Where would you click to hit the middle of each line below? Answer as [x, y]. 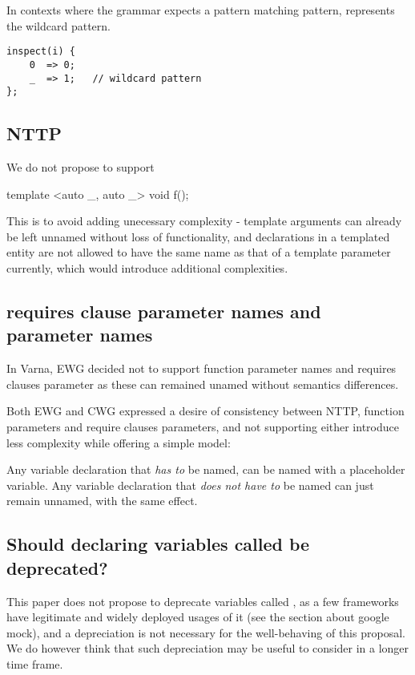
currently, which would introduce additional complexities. [147, 267]
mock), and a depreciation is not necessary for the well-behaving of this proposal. [206, 632]
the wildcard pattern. [58, 25]
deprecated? [57, 567]
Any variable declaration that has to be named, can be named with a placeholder [206, 469]
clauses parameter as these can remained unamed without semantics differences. [203, 384]
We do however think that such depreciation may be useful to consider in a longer [208, 648]
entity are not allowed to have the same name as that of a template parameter [199, 252]
